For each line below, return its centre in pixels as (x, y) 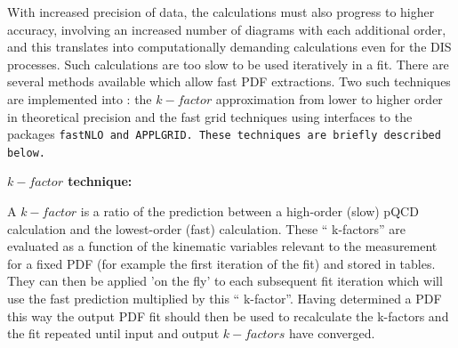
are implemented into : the (80, 98)
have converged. (332, 333)
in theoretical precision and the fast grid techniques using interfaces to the (210, 116)
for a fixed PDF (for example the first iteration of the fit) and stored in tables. (221, 263)
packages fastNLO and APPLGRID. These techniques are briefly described (224, 134)
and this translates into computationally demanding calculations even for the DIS (229, 47)
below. (26, 153)
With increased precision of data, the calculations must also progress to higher (221, 12)
